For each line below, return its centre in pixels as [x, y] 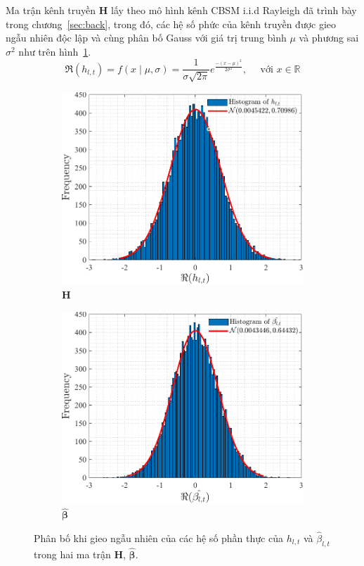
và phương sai [329, 38]
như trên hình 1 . [55, 51]
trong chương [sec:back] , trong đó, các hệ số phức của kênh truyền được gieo [171, 24]
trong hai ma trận [72, 554]
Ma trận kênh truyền [51, 10]
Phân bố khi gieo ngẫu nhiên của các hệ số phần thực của [158, 537]
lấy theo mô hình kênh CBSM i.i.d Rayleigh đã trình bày [234, 10]
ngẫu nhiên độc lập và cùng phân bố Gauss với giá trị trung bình [146, 38]
